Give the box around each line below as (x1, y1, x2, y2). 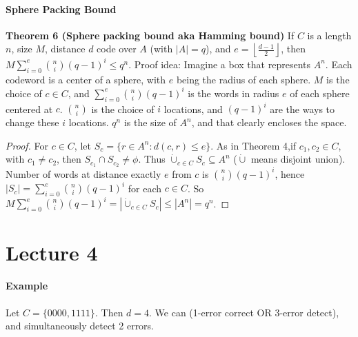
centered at (6, 101, 53, 116)
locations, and (163, 101, 223, 116)
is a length (307, 28, 352, 42)
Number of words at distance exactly (6, 166, 161, 181)
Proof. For (6, 138, 49, 152)
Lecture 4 (6, 238, 98, 266)
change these (6, 115, 59, 130)
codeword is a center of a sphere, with (6, 72, 166, 86)
